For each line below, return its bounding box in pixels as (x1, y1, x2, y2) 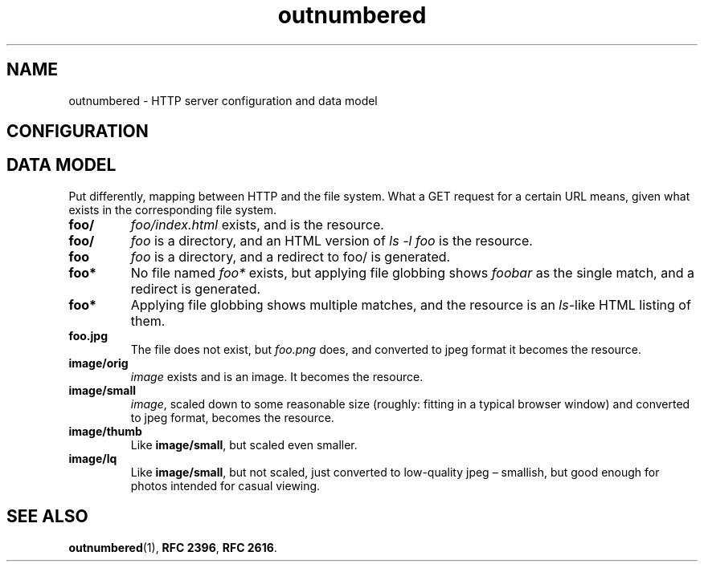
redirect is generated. (130, 280, 261, 297)
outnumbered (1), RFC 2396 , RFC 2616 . (68, 540, 277, 554)
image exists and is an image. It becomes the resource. (130, 369, 424, 383)
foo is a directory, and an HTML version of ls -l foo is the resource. (130, 232, 533, 249)
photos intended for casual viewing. (130, 478, 321, 493)
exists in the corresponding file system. (68, 202, 277, 217)
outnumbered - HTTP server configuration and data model (68, 93, 378, 108)
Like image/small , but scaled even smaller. (130, 437, 358, 452)
